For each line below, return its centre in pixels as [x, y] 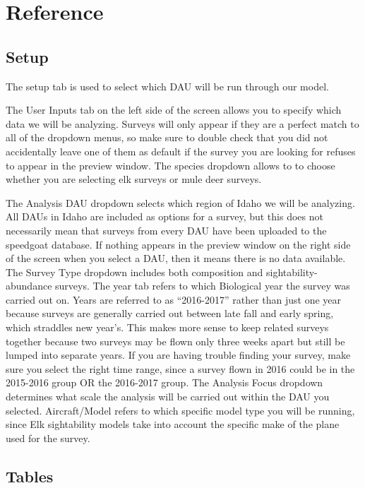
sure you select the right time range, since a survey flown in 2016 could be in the [180, 368]
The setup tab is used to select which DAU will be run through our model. [167, 86]
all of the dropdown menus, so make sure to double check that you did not [167, 137]
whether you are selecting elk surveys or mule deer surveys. [134, 179]
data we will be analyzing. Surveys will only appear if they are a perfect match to [182, 123]
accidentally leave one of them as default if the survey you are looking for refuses [181, 151]
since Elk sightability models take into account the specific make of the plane [173, 424]
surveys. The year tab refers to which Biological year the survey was [203, 286]
